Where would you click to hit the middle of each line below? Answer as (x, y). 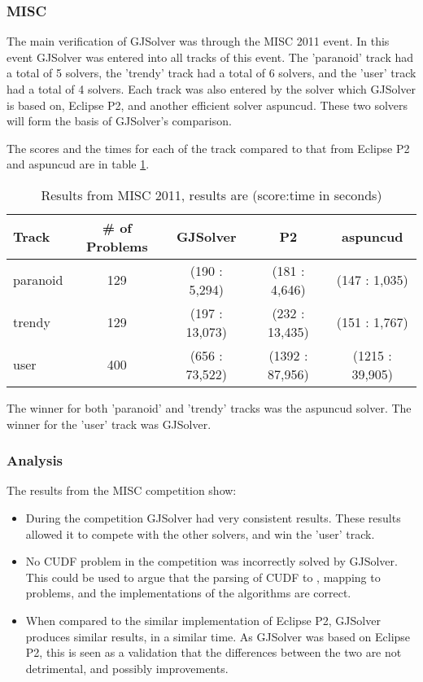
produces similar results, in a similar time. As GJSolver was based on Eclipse (218, 636)
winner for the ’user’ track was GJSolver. (109, 424)
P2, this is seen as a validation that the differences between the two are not (214, 652)
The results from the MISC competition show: (122, 490)
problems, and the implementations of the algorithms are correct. (188, 593)
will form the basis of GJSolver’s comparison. (119, 121)
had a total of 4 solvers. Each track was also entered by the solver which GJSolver (211, 89)
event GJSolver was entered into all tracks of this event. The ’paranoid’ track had (210, 57)
